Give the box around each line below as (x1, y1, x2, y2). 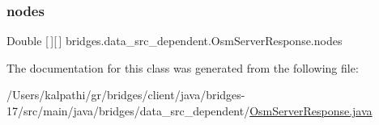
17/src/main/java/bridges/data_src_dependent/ (6, 102, 250, 119)
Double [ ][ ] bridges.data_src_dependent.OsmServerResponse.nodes (6, 32, 343, 49)
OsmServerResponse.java (249, 102, 373, 119)
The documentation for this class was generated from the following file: (6, 59, 359, 76)
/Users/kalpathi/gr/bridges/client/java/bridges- (6, 86, 245, 103)
